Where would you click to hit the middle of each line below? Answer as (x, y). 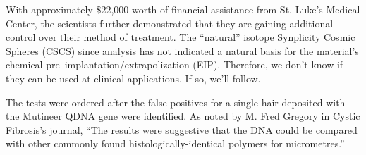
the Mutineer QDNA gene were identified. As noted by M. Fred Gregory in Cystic (183, 116)
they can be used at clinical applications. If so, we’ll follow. (133, 78)
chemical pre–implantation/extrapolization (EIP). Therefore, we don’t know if (175, 64)
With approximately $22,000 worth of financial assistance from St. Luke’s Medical (183, 9)
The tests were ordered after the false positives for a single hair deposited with (176, 102)
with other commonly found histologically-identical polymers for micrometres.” (175, 143)
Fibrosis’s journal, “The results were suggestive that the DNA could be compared (182, 129)
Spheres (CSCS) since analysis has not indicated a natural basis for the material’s (182, 50)
